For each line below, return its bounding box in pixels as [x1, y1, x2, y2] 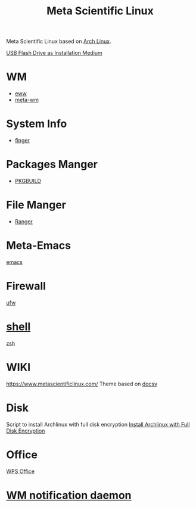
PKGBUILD [14, 178, 42, 184]
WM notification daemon [6, 489, 132, 502]
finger [14, 137, 30, 144]
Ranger [14, 217, 33, 225]
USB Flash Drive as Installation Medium [6, 49, 102, 57]
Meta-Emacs [6, 239, 71, 253]
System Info [6, 117, 67, 130]
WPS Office [6, 468, 35, 475]
